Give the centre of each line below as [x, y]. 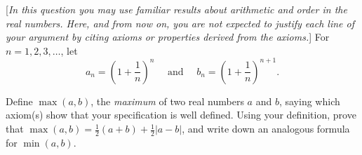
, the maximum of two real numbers [167, 101]
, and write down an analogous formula [266, 129]
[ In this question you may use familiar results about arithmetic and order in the [176, 9]
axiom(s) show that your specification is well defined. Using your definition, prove [181, 115]
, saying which [309, 101]
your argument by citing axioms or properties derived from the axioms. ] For [168, 37]
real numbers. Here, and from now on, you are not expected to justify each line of [180, 23]
